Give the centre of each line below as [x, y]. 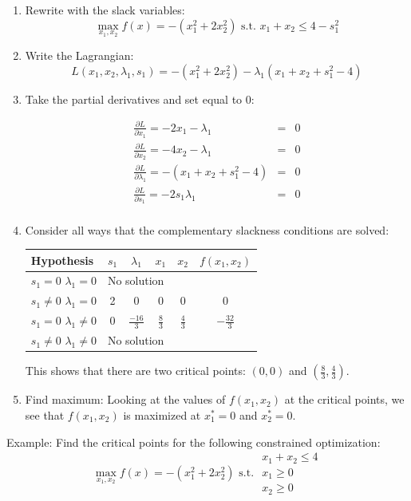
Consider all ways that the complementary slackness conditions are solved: [207, 229]
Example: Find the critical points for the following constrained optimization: [194, 442]
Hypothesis [62, 260]
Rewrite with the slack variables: [105, 10]
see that [45, 414]
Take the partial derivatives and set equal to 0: [140, 99]
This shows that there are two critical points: [135, 371]
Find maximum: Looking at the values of [125, 399]
